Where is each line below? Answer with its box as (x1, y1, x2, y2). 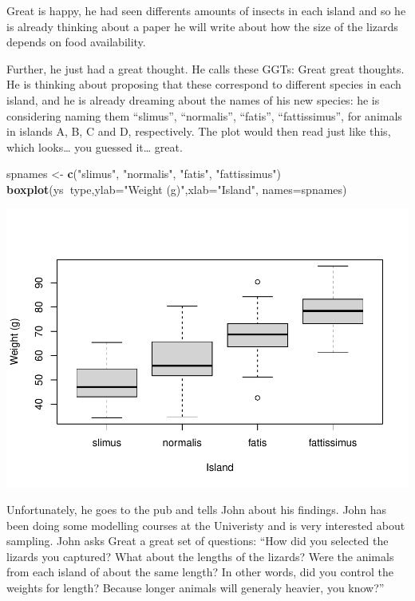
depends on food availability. (6, 34, 146, 50)
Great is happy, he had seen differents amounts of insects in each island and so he (6, 2, 406, 18)
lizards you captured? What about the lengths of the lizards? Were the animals (6, 548, 394, 564)
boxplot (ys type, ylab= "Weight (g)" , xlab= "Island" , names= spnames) (6, 180, 347, 197)
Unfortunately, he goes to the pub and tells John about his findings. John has (6, 501, 387, 518)
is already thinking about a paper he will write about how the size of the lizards (6, 18, 398, 34)
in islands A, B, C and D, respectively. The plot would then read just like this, (6, 123, 391, 140)
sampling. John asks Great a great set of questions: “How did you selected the (6, 532, 389, 549)
